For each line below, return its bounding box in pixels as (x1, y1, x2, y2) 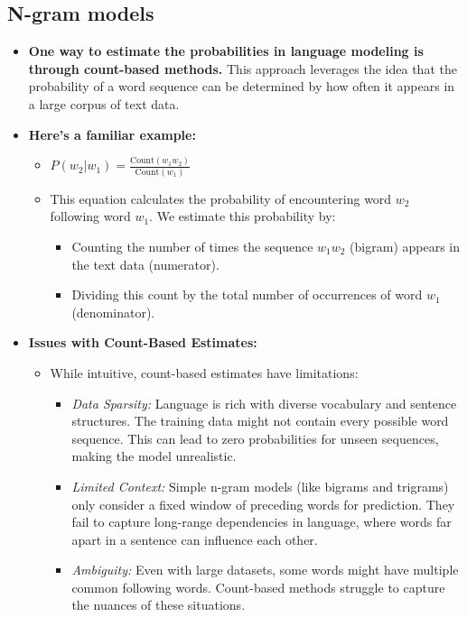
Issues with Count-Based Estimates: (28, 333, 257, 352)
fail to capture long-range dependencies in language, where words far (71, 512, 452, 531)
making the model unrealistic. (71, 447, 237, 465)
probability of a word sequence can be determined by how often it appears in (28, 77, 455, 96)
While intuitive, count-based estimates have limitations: (50, 363, 359, 382)
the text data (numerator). (71, 254, 219, 273)
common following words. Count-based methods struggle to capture (71, 577, 445, 596)
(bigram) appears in (350, 236, 461, 255)
